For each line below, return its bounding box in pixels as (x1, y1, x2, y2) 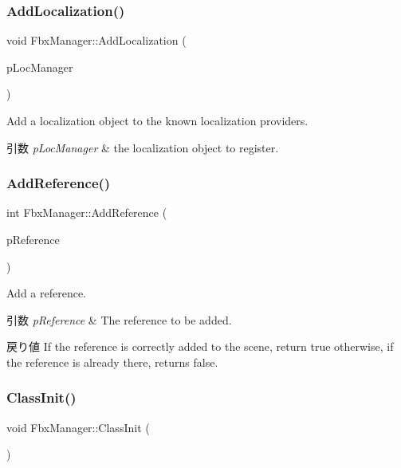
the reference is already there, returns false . (6, 353, 218, 370)
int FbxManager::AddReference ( (6, 204, 167, 221)
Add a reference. (6, 285, 87, 301)
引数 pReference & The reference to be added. (6, 311, 232, 328)
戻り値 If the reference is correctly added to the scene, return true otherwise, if (6, 338, 394, 355)
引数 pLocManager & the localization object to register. (6, 139, 279, 155)
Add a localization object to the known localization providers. (6, 112, 309, 128)
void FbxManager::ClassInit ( (6, 419, 150, 435)
